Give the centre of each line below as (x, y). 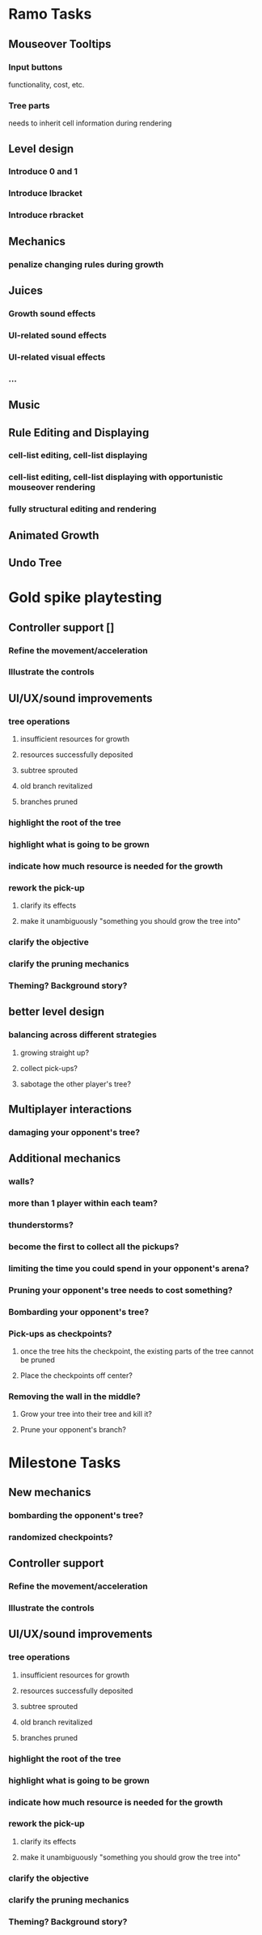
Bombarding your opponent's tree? (79, 1312)
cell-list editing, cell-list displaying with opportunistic (116, 477)
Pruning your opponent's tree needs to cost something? (120, 1290)
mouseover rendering (52, 487)
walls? (21, 1181)
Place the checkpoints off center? (76, 1376)
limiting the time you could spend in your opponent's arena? (129, 1268)
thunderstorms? (41, 1225)
